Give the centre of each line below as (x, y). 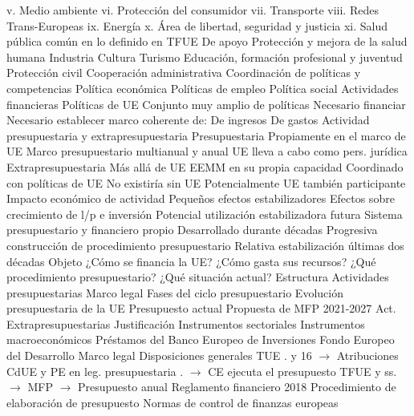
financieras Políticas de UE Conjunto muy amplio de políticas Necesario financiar (206, 104)
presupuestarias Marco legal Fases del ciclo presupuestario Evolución (175, 292)
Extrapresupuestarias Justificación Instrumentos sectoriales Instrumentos (186, 323)
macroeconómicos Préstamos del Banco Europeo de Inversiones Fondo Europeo (201, 339)
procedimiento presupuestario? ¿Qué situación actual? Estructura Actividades (198, 277)
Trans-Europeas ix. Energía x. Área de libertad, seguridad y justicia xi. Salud (197, 25)
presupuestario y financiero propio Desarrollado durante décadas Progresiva (192, 230)
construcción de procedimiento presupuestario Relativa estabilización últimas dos (205, 245)
